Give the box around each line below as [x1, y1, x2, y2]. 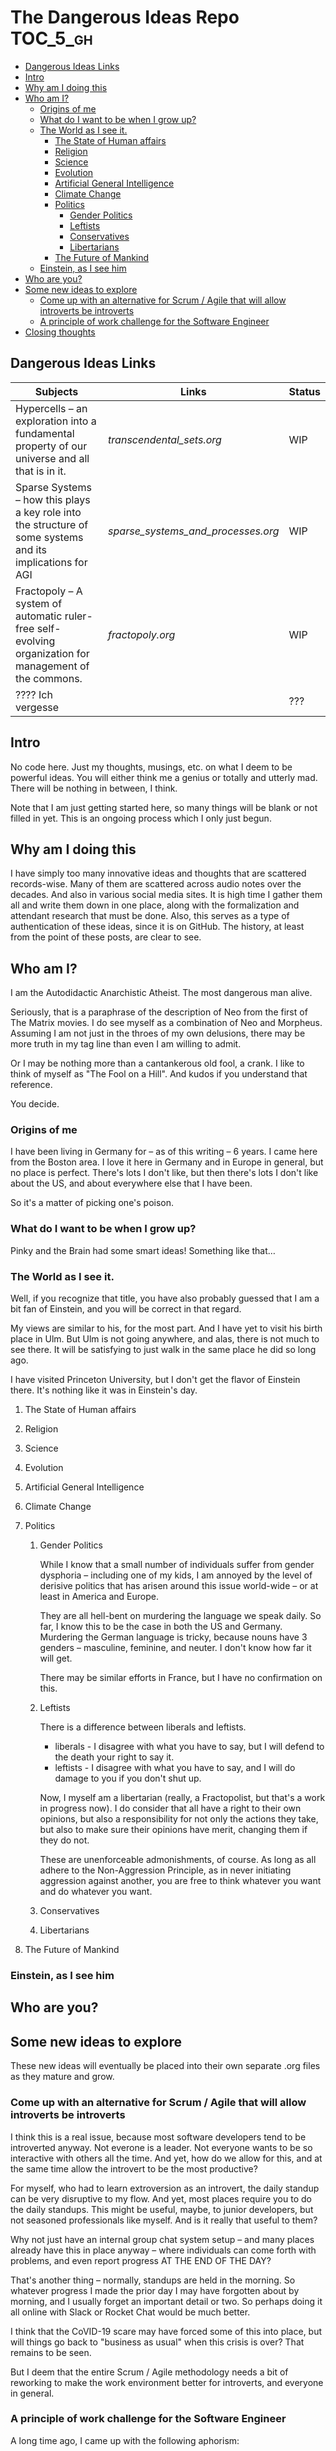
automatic [15, 609, 63, 623]
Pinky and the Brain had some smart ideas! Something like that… [10, 1244, 276, 1256]
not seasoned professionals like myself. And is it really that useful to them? [10, 2214, 318, 2226]
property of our [15, 439, 88, 453]
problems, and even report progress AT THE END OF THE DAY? [10, 2254, 272, 2266]
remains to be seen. [10, 2346, 92, 2358]
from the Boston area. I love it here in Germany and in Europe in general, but [10, 1156, 324, 1168]
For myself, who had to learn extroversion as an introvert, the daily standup [10, 2182, 320, 2194]
